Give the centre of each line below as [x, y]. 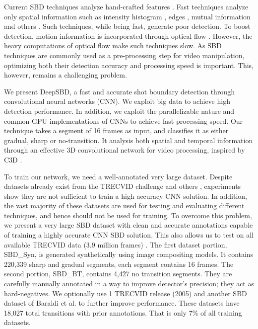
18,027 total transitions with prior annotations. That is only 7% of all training [123, 312]
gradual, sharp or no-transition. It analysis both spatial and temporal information [129, 140]
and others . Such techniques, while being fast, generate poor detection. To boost [127, 26]
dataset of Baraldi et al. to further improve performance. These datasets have [122, 303]
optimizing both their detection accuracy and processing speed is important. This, [129, 65]
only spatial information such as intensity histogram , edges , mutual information [127, 16]
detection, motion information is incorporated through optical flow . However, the [128, 36]
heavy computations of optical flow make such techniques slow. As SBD [113, 45]
